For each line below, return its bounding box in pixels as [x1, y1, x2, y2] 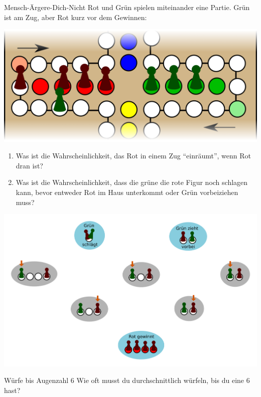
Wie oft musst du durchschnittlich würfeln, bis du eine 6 [76, 375, 250, 385]
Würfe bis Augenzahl [4, 375, 69, 385]
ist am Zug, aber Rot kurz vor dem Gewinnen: [4, 12, 147, 22]
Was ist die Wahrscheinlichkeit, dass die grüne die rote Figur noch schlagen [16, 177, 248, 187]
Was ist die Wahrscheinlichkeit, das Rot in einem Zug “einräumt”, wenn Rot [16, 150, 251, 161]
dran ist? [16, 160, 43, 170]
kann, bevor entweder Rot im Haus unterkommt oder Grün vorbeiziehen [16, 187, 238, 197]
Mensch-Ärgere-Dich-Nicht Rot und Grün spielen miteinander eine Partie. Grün [4, 2, 250, 12]
